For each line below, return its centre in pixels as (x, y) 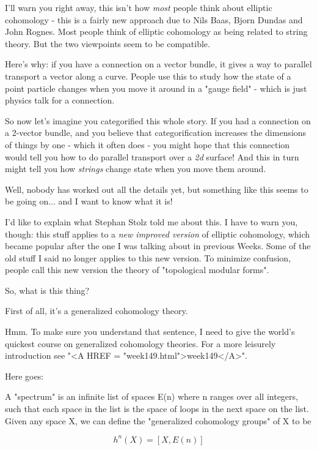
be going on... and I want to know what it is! (89, 201)
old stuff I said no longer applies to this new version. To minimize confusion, (148, 257)
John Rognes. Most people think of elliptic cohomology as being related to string (156, 32)
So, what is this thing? (47, 290)
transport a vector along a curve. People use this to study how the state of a (148, 76)
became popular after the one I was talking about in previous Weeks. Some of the (158, 246)
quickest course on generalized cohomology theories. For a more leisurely (140, 343)
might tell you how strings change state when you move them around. (136, 169)
